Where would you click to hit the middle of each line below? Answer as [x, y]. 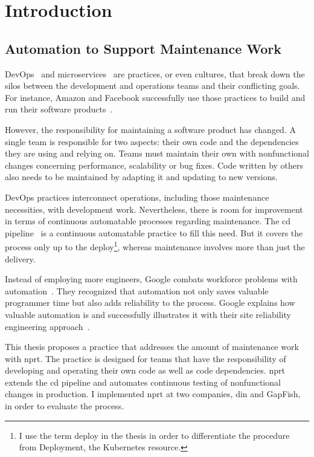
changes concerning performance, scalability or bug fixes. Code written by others [154, 165]
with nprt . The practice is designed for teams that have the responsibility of [146, 358]
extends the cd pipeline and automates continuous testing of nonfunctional [143, 382]
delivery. [20, 258]
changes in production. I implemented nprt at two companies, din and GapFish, [153, 394]
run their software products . [59, 109]
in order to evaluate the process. [65, 406]
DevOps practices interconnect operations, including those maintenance [137, 197]
